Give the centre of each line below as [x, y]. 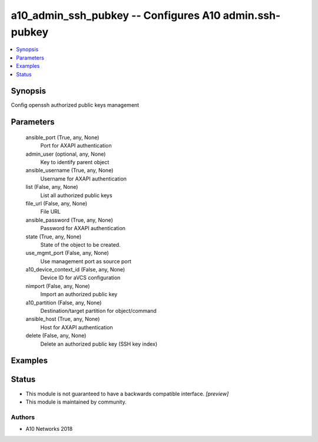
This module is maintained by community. [76, 402]
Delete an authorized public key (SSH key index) [99, 344]
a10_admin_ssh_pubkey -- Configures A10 [116, 15]
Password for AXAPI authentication [83, 228]
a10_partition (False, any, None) [64, 302]
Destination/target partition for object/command [98, 311]
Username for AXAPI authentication [83, 179]
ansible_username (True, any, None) [69, 171]
